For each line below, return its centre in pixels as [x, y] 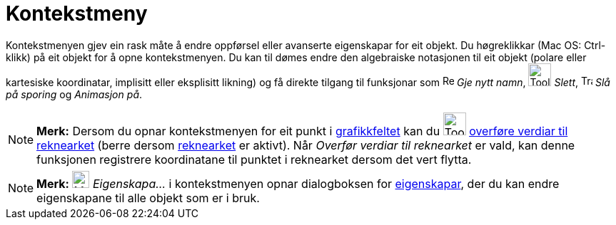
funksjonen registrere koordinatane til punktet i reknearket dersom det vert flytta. [254, 159]
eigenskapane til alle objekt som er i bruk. [148, 198]
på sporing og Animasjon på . [74, 94]
